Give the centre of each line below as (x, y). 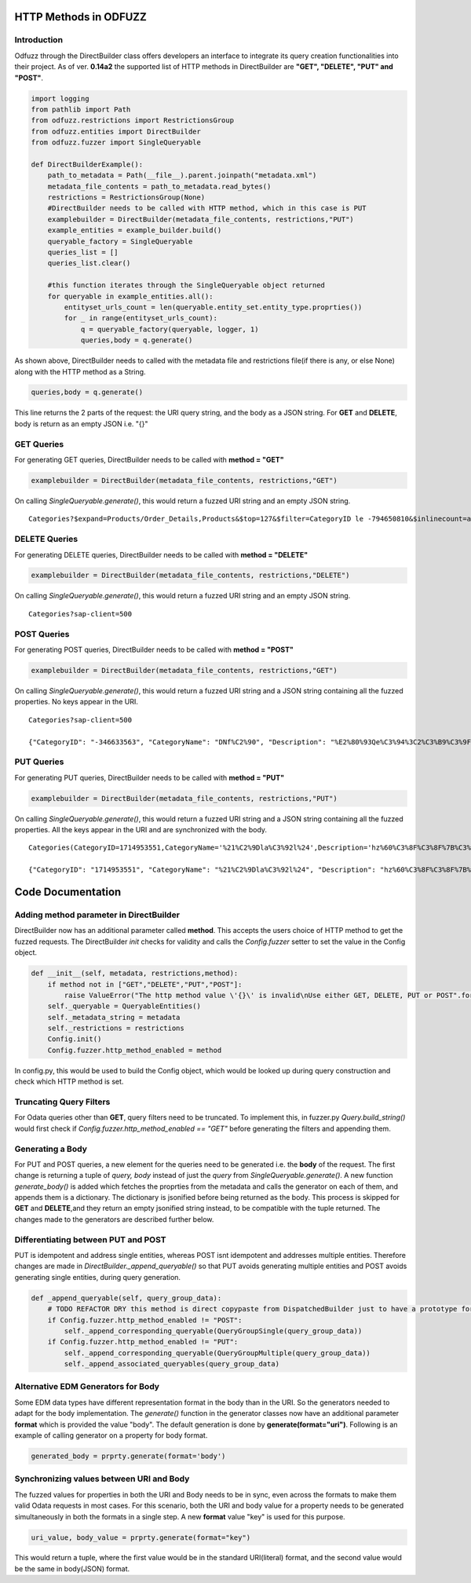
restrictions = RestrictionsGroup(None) (126, 197)
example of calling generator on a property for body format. (111, 1435)
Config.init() (75, 1039)
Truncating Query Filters (62, 1102)
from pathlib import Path (81, 109)
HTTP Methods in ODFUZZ (80, 17)
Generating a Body (51, 1149)
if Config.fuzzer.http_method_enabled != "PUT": (143, 1342)
